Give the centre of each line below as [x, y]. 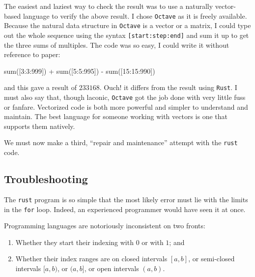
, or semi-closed [212, 259]
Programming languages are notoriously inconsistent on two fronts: [105, 226]
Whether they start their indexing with [74, 242]
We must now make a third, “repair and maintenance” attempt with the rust [121, 142]
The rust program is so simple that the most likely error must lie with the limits [126, 199]
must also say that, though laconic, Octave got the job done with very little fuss [125, 97]
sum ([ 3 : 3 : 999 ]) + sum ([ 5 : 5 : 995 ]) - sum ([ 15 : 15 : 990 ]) [80, 71]
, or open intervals [112, 268]
